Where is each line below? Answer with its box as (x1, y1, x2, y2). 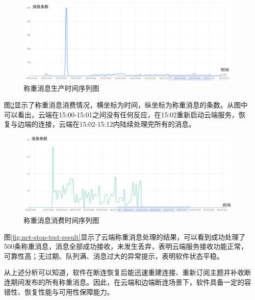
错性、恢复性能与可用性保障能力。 (4, 286, 114, 297)
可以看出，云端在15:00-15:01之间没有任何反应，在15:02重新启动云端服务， (4, 109, 239, 119)
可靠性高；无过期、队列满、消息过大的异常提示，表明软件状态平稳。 (4, 250, 224, 261)
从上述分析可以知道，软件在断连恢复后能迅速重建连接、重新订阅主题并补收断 (4, 267, 251, 277)
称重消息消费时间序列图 (24, 215, 99, 225)
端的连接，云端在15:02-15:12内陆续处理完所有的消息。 (24, 119, 196, 129)
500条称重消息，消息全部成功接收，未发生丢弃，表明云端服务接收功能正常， (4, 241, 248, 251)
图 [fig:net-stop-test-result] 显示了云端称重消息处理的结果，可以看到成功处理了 (4, 231, 246, 242)
